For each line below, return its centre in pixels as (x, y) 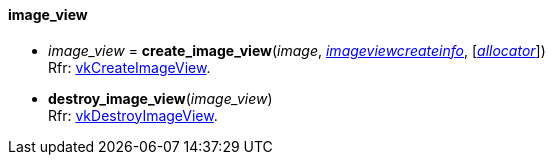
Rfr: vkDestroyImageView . (133, 115)
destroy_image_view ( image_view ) (160, 98)
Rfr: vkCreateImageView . (129, 67)
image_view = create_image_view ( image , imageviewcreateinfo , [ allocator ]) (297, 50)
